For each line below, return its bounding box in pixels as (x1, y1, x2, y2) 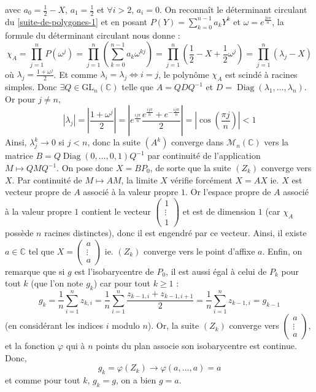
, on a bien (115, 374, 156, 386)
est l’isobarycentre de (74, 264, 154, 277)
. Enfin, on (262, 244, 303, 257)
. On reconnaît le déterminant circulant (159, 3, 307, 15)
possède (5, 226, 34, 239)
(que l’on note (31, 277, 83, 290)
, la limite (121, 173, 158, 186)
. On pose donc (56, 161, 114, 174)
